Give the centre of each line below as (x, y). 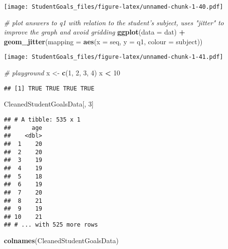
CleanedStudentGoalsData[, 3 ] (49, 104)
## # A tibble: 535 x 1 (42, 119)
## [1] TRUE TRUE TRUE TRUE (49, 88)
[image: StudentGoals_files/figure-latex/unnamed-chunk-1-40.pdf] (114, 7)
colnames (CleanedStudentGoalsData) (61, 240)
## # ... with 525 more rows (51, 225)
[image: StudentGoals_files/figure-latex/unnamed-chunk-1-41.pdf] (114, 57)
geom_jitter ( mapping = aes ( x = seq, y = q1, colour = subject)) (103, 41)
